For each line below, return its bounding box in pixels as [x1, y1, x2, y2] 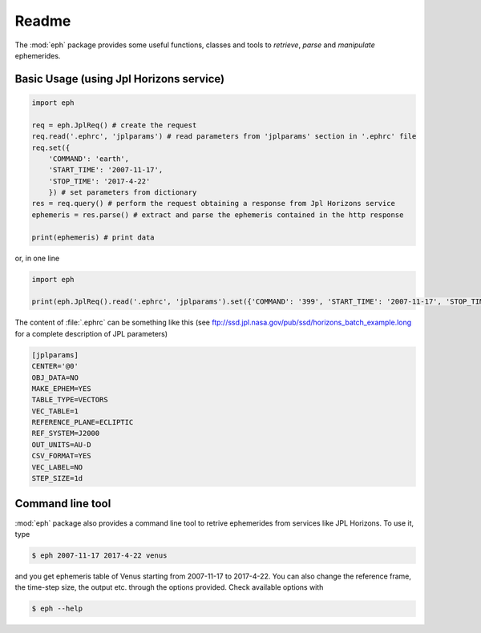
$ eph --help [31, 604, 83, 613]
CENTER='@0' [31, 361, 79, 371]
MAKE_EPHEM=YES [31, 384, 91, 393]
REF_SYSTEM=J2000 [31, 429, 100, 438]
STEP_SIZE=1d [31, 474, 83, 483]
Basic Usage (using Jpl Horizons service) [14, 72, 225, 86]
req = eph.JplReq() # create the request [31, 120, 197, 130]
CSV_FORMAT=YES [31, 451, 91, 461]
